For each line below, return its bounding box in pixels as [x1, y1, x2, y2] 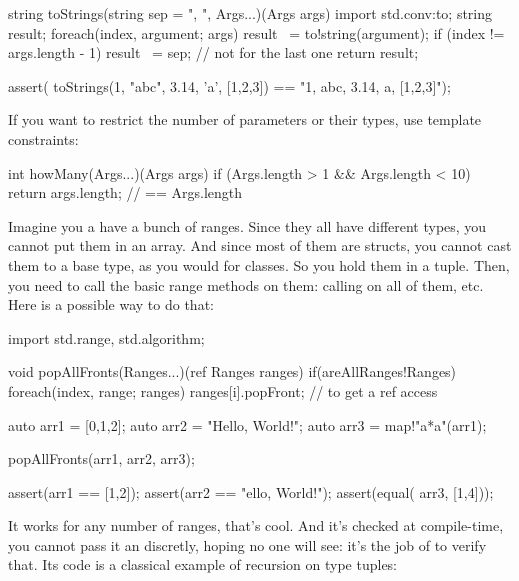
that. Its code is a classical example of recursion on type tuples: [8, 554, 398, 575]
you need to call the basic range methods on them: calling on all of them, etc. [8, 274, 484, 295]
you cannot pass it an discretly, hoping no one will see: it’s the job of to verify [8, 534, 487, 555]
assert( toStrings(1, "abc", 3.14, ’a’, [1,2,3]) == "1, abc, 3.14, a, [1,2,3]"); [8, 75, 451, 96]
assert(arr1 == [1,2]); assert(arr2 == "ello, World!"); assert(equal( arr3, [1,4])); [8, 481, 494, 502]
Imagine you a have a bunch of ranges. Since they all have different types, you [8, 215, 487, 236]
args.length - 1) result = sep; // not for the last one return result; [8, 42, 419, 63]
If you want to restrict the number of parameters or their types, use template [8, 109, 482, 130]
